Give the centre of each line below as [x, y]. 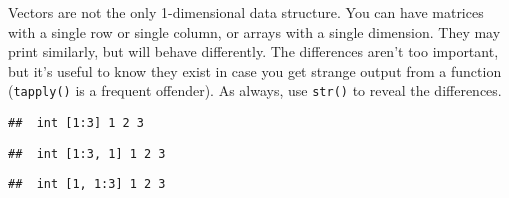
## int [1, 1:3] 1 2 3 [87, 184]
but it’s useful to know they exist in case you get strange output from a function [255, 70]
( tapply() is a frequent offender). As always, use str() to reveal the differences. [255, 90]
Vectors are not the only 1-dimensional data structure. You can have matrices [246, 12]
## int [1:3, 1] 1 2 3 [87, 153]
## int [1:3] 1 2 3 [76, 123]
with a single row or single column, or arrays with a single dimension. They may [254, 31]
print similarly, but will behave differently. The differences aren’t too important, [253, 51]
